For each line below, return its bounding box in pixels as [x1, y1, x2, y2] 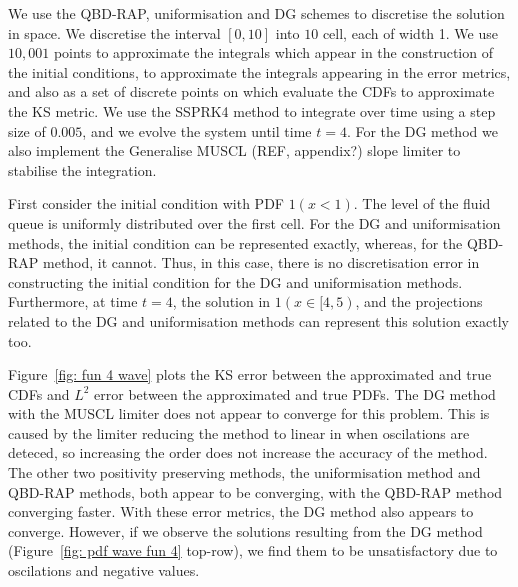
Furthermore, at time [8, 291, 138, 312]
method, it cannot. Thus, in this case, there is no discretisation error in [42, 252, 480, 273]
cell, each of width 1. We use [322, 22, 498, 43]
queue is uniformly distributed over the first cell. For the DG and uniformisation [8, 212, 501, 233]
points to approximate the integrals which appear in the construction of [53, 42, 493, 63]
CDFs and [8, 383, 70, 404]
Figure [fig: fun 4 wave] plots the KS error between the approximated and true [8, 364, 492, 385]
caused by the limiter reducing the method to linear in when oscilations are [8, 422, 470, 443]
